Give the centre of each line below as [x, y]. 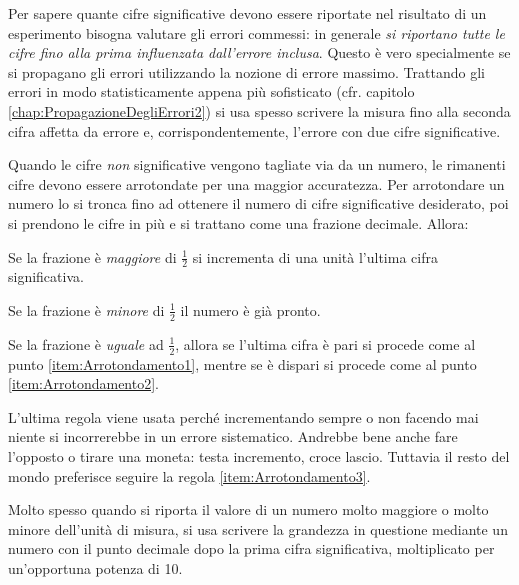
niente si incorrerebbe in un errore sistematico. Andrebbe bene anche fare [233, 436]
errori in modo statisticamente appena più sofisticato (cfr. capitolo [211, 91]
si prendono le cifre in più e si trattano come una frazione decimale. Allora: [238, 222]
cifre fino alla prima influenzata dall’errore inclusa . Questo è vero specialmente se [259, 52]
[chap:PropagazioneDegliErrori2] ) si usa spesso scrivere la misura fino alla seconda [259, 110]
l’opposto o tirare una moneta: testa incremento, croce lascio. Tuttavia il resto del [259, 455]
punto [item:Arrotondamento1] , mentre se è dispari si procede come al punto [242, 363]
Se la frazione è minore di [86, 309]
